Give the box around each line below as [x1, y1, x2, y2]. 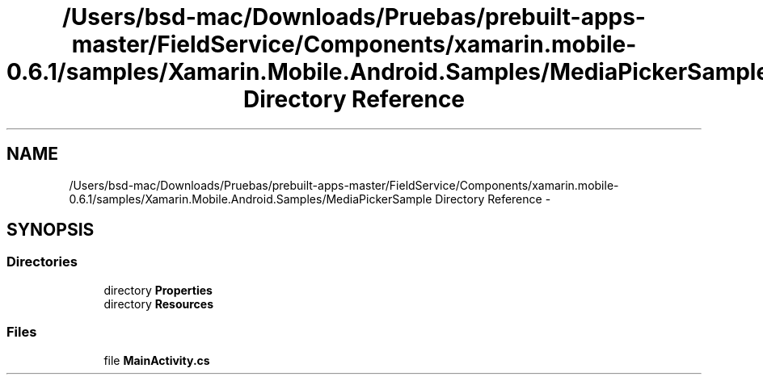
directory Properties [103, 283, 213, 297]
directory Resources [103, 296, 213, 311]
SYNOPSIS [6, 220, 95, 241]
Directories [6, 253, 78, 270]
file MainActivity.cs [103, 353, 210, 367]
